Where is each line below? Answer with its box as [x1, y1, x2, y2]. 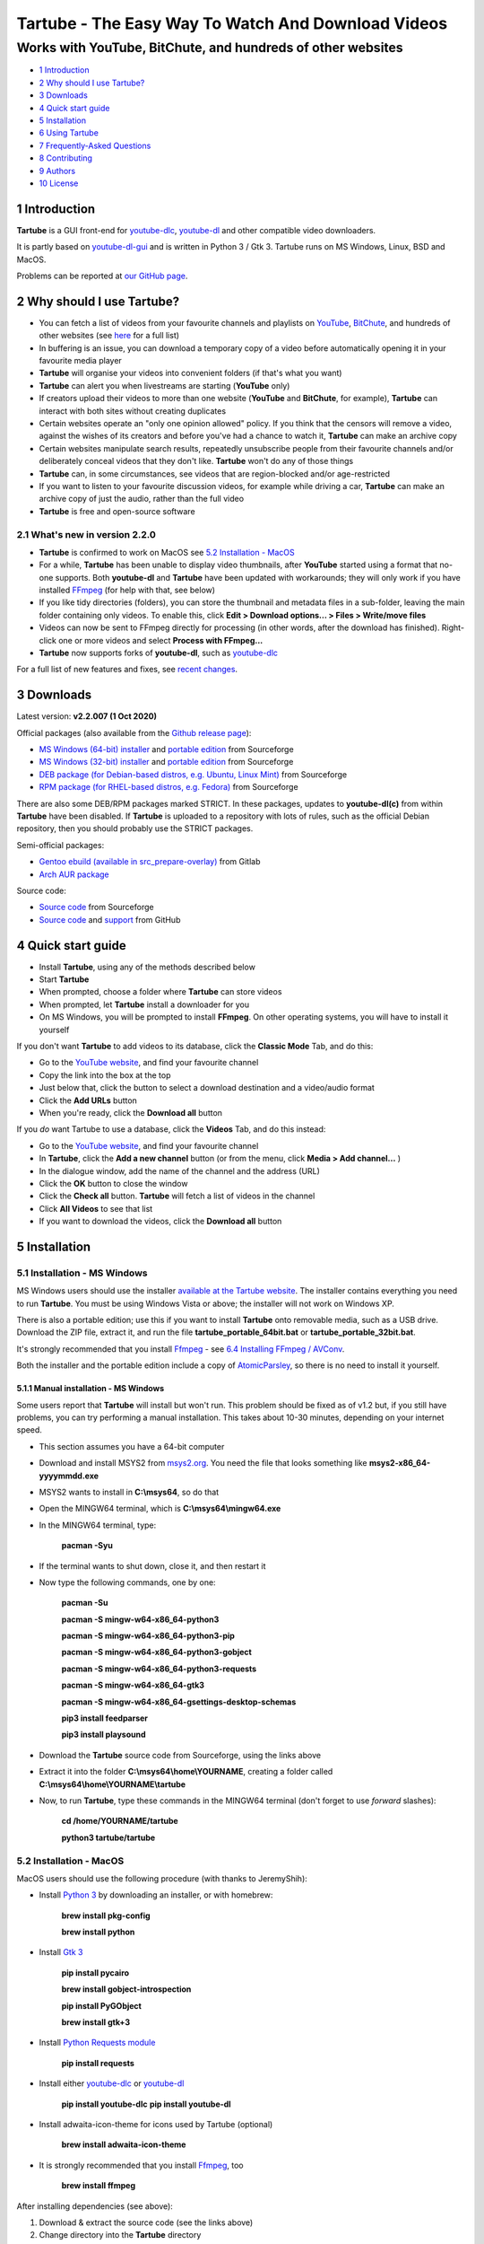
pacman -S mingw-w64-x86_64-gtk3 [61, 1679, 205, 1691]
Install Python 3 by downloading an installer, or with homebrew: [39, 1889, 273, 1900]
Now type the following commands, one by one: [39, 1576, 216, 1588]
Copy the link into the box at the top [39, 1069, 171, 1081]
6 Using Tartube [39, 127, 99, 138]
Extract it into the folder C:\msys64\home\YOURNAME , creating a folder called [39, 1766, 333, 1777]
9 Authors [39, 165, 76, 176]
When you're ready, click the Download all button [39, 1107, 223, 1118]
